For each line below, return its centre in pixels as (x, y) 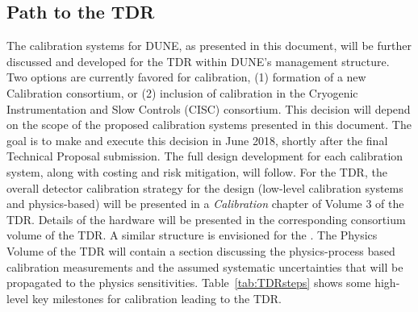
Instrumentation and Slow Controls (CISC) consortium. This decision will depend (209, 108)
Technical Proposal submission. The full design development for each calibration (205, 156)
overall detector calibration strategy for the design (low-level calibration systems (205, 187)
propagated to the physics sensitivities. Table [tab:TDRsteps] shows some (189, 283)
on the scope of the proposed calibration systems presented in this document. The (209, 125)
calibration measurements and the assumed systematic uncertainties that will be (205, 266)
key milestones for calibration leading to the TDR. (157, 298)
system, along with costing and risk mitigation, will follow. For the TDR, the (197, 171)
